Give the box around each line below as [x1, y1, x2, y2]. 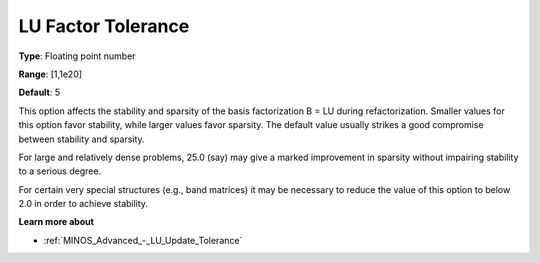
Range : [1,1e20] [18, 68, 83, 80]
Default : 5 [18, 86, 60, 99]
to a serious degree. [18, 165, 102, 177]
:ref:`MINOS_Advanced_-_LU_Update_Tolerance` [43, 234, 243, 246]
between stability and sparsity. [18, 133, 145, 145]
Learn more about [18, 216, 95, 228]
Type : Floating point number [18, 50, 136, 62]
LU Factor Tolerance [18, 15, 190, 37]
